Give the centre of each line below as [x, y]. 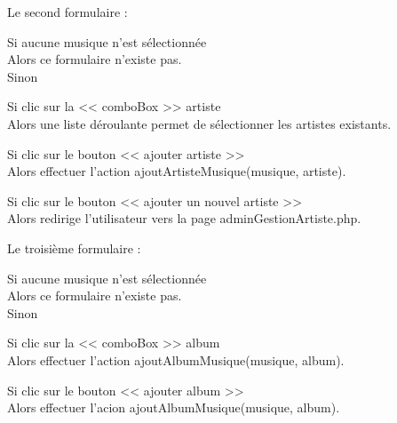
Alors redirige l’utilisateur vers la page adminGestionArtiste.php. [184, 218]
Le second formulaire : [67, 12]
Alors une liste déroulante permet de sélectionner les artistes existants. [199, 123]
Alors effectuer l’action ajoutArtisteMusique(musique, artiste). [177, 171]
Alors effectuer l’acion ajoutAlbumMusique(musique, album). [174, 407]
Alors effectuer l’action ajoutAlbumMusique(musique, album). [176, 359]
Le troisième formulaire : [74, 247]
